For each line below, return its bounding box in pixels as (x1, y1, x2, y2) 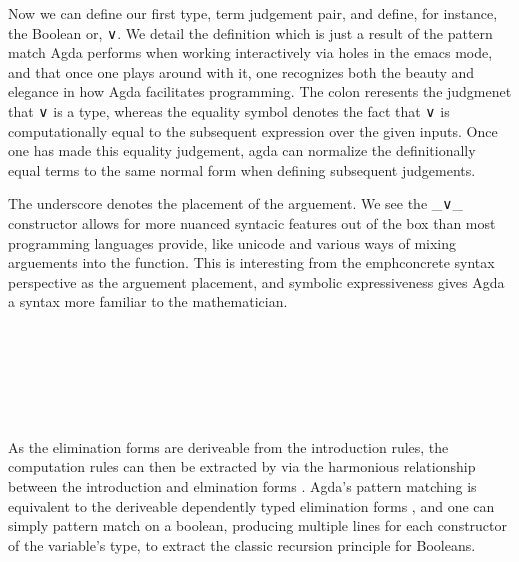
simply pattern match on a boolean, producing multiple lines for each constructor (8, 515, 508, 536)
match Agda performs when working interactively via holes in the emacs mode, (8, 42, 493, 63)
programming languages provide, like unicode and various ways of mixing (8, 232, 457, 253)
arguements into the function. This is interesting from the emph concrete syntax (8, 252, 495, 273)
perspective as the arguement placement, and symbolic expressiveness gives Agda (8, 271, 505, 292)
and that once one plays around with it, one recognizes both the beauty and (8, 61, 475, 82)
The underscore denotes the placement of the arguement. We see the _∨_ (8, 193, 464, 214)
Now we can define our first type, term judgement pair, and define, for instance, (8, 3, 498, 23)
